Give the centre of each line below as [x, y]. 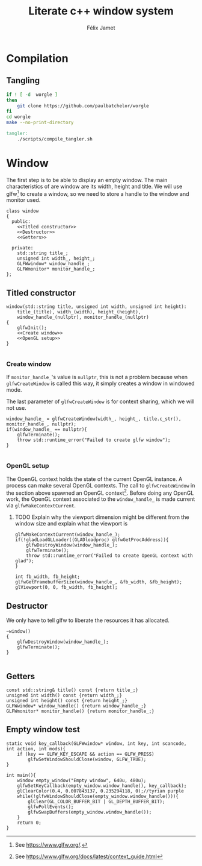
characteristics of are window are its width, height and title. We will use [94, 186]
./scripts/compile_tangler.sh [55, 139]
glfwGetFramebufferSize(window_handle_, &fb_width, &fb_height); [98, 582]
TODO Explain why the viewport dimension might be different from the [102, 517]
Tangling [23, 80]
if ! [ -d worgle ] [32, 95]
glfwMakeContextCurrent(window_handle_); [67, 535]
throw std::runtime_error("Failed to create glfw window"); [94, 440]
